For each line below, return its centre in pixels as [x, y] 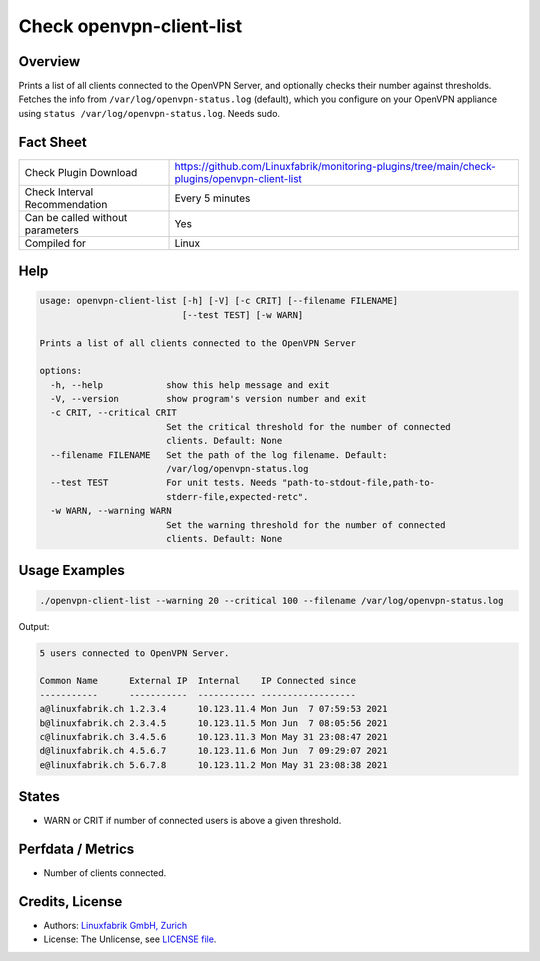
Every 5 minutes [212, 198]
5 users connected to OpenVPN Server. [134, 653]
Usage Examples [71, 570]
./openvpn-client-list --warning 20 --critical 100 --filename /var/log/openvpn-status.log [271, 600]
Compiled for [55, 243]
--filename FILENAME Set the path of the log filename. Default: [219, 454]
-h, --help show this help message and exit [190, 384]
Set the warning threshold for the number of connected [305, 524]
